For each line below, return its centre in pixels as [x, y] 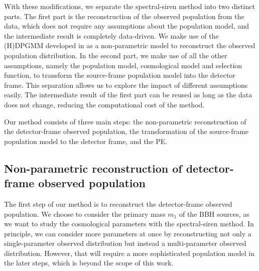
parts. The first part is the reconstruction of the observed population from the [124, 16]
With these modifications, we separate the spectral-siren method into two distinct [129, 6]
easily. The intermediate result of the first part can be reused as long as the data [128, 95]
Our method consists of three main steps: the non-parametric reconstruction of [125, 121]
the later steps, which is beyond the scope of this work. [89, 263]
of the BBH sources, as [214, 214]
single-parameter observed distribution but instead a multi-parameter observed [125, 243]
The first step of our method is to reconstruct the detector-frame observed [118, 204]
